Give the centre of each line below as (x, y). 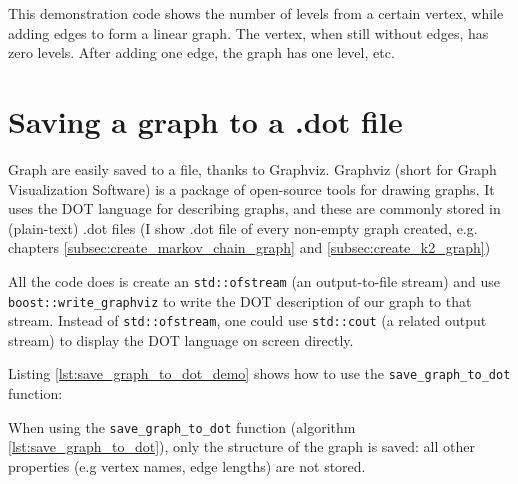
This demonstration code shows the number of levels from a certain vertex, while (256, 13)
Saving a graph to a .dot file (205, 120)
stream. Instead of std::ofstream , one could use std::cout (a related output (247, 320)
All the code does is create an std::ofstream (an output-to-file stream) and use (254, 280)
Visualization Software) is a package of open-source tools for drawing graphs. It (251, 188)
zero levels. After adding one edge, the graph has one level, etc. (201, 52)
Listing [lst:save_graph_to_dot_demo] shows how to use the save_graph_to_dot (259, 373)
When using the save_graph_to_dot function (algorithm (182, 426)
